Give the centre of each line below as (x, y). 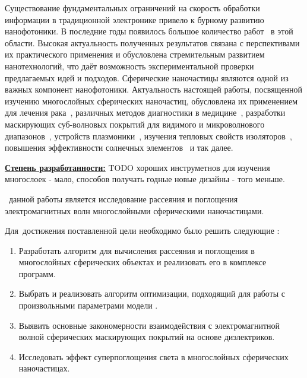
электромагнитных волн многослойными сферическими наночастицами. (134, 210)
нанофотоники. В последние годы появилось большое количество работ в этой (149, 31)
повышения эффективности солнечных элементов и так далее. (119, 147)
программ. (37, 273)
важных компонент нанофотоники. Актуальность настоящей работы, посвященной (154, 89)
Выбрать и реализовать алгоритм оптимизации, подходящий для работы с (152, 293)
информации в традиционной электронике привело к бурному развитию (134, 19)
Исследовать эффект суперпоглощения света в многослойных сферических (153, 356)
